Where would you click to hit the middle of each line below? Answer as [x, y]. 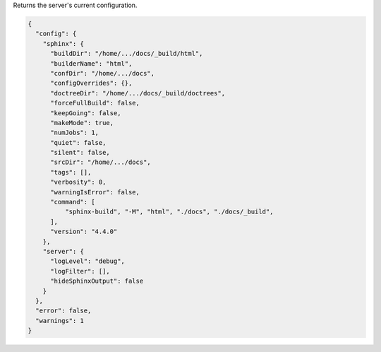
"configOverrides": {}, [91, 83]
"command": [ [73, 202]
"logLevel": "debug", [87, 261]
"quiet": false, [78, 142]
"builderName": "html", [91, 63]
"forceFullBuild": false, [95, 103]
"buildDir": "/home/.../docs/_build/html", [127, 54]
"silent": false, [80, 153]
